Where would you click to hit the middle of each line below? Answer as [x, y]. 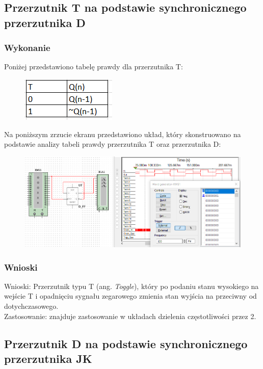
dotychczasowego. [31, 306]
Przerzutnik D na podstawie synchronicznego [126, 343]
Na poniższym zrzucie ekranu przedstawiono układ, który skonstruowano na [123, 134]
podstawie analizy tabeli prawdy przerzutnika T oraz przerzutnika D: [113, 144]
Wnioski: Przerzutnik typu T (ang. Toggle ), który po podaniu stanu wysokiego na [131, 286]
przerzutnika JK [48, 358]
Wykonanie [27, 48]
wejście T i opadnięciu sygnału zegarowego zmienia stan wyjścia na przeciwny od [130, 296]
